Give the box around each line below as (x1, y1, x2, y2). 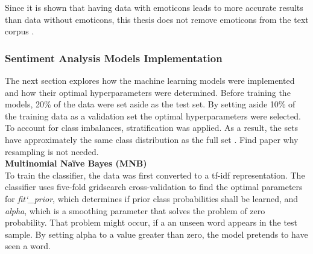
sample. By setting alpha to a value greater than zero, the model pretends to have (5, 227, 308, 240)
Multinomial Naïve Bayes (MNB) (5, 157, 147, 170)
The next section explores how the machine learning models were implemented (5, 74, 295, 86)
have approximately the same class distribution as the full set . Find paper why (5, 133, 299, 145)
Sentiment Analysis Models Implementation (5, 50, 223, 65)
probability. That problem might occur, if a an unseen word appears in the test (5, 216, 298, 229)
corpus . (5, 25, 34, 37)
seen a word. (5, 240, 51, 252)
